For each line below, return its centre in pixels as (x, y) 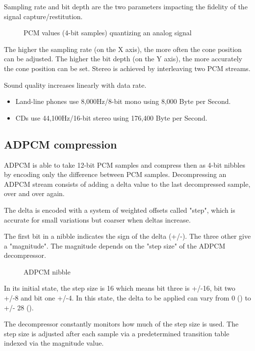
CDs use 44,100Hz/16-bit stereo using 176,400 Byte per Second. (111, 117)
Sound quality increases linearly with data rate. (75, 85)
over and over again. (34, 193)
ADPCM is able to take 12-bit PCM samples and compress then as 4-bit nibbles (125, 164)
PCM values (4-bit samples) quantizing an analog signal (108, 33)
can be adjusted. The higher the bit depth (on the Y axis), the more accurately (123, 59)
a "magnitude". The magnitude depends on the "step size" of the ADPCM (115, 245)
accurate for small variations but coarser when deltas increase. (97, 219)
